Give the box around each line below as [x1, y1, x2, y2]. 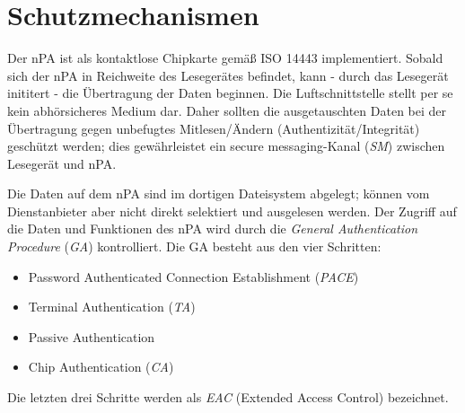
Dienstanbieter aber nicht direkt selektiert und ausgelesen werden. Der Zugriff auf [7, 201, 457, 220]
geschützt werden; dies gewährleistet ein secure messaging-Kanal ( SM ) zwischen [7, 136, 445, 155]
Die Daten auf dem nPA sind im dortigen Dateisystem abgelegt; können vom [7, 184, 430, 203]
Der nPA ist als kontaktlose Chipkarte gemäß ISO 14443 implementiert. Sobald [7, 48, 443, 67]
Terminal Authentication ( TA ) [28, 297, 196, 316]
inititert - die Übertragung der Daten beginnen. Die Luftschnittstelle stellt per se [7, 83, 453, 102]
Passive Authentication [28, 327, 155, 346]
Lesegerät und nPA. [7, 154, 117, 172]
